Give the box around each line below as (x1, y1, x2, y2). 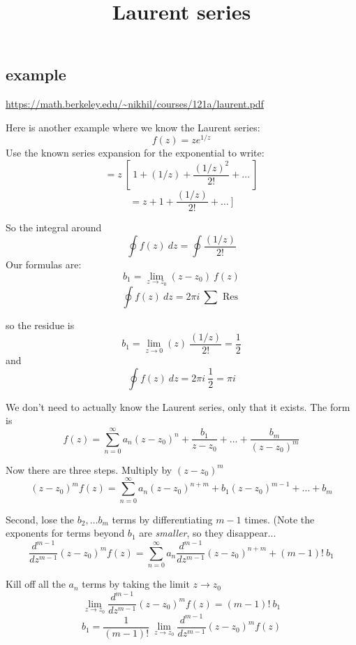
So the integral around (6, 220, 102, 235)
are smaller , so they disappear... (139, 526, 276, 540)
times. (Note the (244, 512, 315, 526)
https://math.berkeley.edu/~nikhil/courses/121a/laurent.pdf (6, 96, 264, 111)
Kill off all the (6, 577, 66, 591)
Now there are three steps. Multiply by (6, 462, 172, 477)
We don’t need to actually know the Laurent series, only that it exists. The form (6, 399, 350, 414)
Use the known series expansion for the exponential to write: (6, 145, 265, 160)
